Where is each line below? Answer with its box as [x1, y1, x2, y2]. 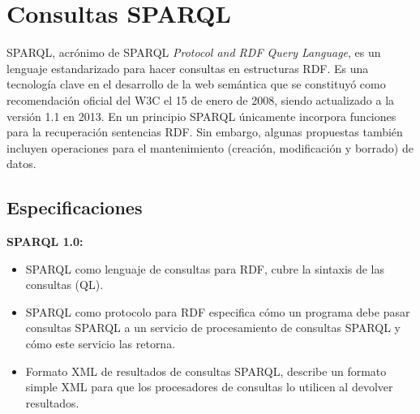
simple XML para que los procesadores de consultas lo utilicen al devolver [25, 378, 393, 395]
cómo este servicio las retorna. [25, 335, 176, 352]
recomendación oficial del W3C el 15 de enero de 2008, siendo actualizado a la [6, 91, 395, 108]
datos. [6, 155, 36, 172]
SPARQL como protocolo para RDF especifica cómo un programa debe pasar [25, 303, 410, 320]
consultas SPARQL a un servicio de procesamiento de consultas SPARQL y [25, 319, 401, 336]
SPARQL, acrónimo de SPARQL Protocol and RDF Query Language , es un [6, 44, 381, 61]
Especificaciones [6, 195, 143, 220]
